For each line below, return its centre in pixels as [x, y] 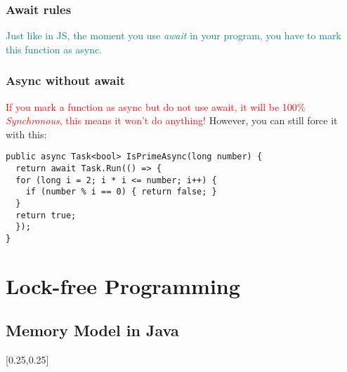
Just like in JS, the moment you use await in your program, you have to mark [173, 35]
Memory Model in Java [92, 330]
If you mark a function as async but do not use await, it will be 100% [156, 106]
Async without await [66, 80]
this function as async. [54, 49]
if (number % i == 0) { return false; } [121, 192]
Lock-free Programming [123, 285]
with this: [26, 134]
